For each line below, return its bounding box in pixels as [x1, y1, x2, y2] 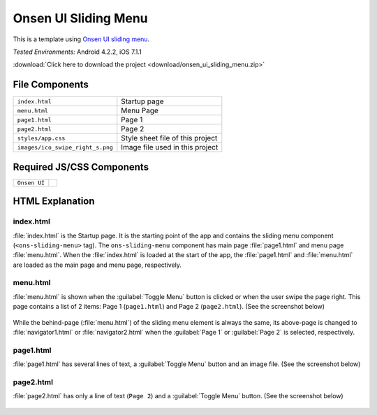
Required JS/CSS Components [13, 161, 149, 173]
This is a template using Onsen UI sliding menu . [13, 35, 150, 43]
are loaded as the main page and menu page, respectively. [13, 261, 182, 269]
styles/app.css [17, 134, 66, 142]
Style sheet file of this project [121, 133, 218, 143]
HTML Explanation [13, 196, 95, 207]
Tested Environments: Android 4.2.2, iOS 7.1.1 [13, 48, 142, 56]
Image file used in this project [121, 143, 219, 152]
